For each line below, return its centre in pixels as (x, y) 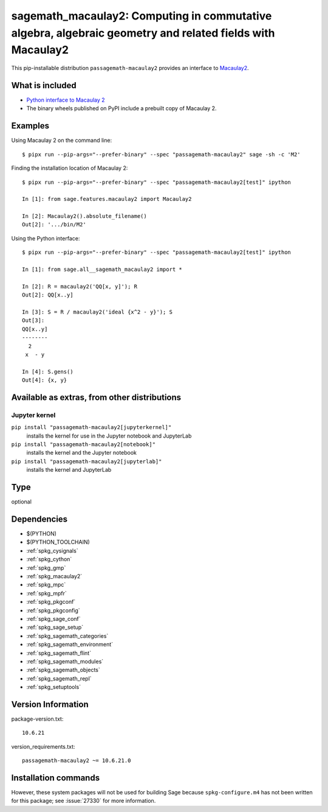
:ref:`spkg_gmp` (46, 568)
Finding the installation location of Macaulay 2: (70, 168)
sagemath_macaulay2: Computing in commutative (142, 16)
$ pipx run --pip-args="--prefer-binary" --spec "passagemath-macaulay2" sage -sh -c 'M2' (161, 154)
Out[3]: (33, 320)
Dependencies (39, 519)
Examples (30, 126)
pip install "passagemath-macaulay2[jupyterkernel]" (91, 427)
